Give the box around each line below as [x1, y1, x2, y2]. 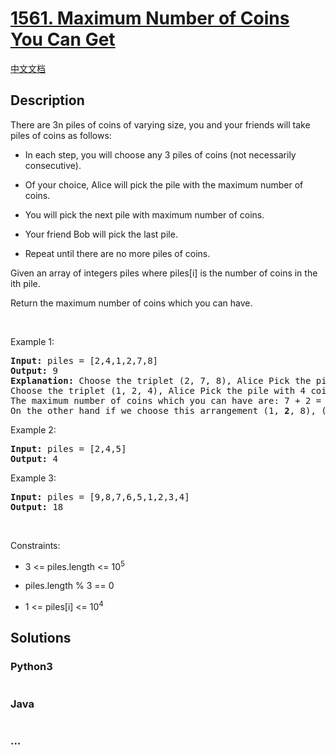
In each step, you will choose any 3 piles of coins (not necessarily [24, 148, 297, 161]
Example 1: [10, 335, 55, 347]
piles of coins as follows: [10, 129, 112, 141]
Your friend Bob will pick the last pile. [24, 228, 178, 240]
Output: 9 [10, 365, 58, 376]
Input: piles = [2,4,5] [10, 443, 127, 454]
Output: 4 [10, 453, 58, 464]
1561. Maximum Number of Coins [10, 7, 290, 30]
